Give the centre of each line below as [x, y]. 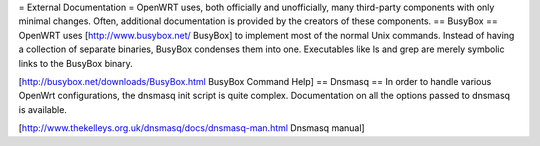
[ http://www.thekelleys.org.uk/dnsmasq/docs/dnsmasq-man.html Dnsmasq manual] [191, 128]
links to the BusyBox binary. [76, 63]
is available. [42, 109]
